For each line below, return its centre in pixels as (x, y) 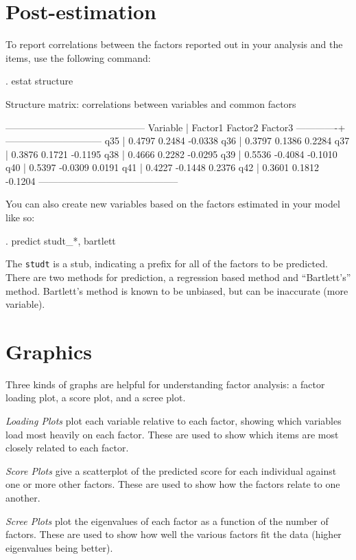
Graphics (49, 351)
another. (23, 497)
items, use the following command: (78, 57)
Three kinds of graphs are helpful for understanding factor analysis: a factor (165, 384)
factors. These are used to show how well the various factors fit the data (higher (174, 534)
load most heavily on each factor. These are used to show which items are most (172, 434)
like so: (20, 217)
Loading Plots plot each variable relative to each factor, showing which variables (174, 421)
